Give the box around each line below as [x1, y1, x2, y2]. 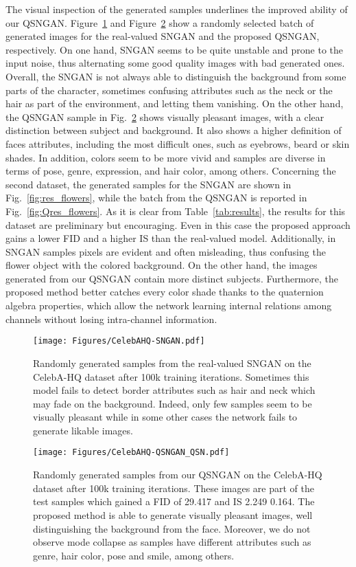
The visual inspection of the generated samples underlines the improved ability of [5, 2, 348, 16]
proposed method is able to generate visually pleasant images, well [33, 507, 313, 522]
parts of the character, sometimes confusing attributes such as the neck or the [5, 82, 333, 97]
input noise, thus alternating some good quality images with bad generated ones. [5, 56, 345, 70]
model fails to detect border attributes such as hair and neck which [33, 383, 316, 397]
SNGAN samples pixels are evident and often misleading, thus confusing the [5, 244, 326, 258]
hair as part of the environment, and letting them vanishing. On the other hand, [5, 96, 344, 111]
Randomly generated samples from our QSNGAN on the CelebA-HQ [33, 467, 322, 482]
